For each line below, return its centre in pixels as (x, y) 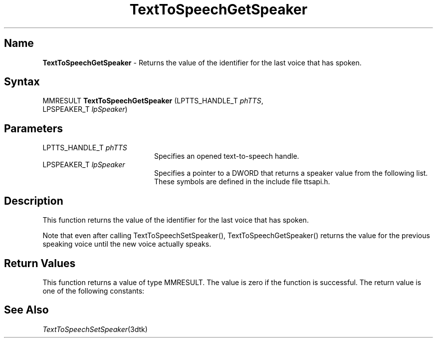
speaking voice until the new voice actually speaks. (127, 244)
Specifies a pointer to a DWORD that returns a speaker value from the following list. (291, 173)
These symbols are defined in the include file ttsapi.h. (242, 182)
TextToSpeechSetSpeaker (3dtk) (95, 329)
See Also (26, 310)
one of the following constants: (94, 291)
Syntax (22, 82)
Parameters (33, 128)
